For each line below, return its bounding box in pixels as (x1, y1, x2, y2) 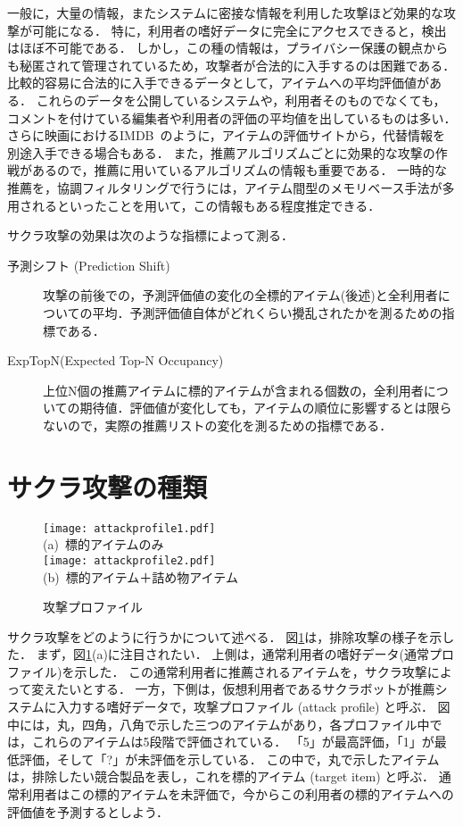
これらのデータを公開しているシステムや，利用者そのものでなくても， (36, 90, 446, 109)
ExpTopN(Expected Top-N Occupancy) (7, 351, 224, 370)
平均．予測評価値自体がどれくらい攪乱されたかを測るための (92, 303, 442, 321)
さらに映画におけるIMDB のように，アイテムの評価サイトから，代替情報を (7, 126, 445, 145)
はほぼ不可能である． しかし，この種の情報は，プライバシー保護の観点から (7, 38, 449, 57)
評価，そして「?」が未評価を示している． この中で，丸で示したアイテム (19, 749, 440, 768)
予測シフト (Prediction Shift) (7, 255, 170, 274)
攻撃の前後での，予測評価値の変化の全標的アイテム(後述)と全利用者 (43, 286, 438, 305)
